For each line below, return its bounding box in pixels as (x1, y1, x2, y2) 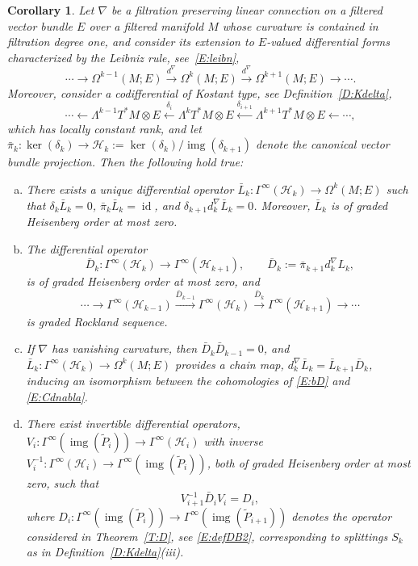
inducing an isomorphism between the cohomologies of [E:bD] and (26, 372, 350, 389)
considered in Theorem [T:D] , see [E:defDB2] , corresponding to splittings (26, 527, 388, 544)
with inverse (203, 432, 264, 449)
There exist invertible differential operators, (26, 415, 240, 432)
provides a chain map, (175, 355, 284, 372)
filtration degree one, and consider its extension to (7, 33, 254, 50)
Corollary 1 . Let (7, 2, 94, 18)
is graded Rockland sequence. (26, 312, 168, 329)
